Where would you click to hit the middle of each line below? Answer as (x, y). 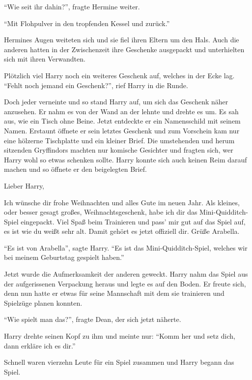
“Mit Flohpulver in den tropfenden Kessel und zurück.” (87, 23)
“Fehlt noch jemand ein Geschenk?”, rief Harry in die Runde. (96, 85)
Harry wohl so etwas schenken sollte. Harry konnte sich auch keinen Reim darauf (126, 159)
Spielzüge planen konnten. (43, 302)
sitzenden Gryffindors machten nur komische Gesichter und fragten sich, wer (119, 150)
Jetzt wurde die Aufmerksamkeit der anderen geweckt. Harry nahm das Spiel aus (126, 274)
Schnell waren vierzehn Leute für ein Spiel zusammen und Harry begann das (119, 362)
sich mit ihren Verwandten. (45, 59)
